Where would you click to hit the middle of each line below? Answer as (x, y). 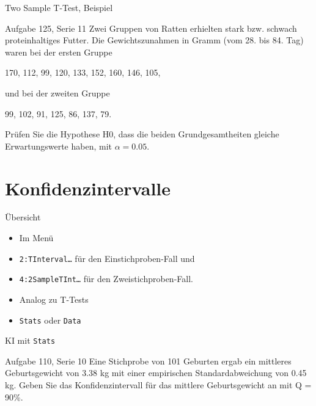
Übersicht (23, 217)
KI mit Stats (30, 340)
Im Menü (36, 238)
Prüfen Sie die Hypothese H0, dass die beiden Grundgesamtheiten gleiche (142, 134)
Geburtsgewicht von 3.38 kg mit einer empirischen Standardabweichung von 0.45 (156, 373)
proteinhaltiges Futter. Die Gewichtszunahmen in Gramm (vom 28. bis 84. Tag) (154, 40)
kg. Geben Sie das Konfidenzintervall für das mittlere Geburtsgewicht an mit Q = (158, 385)
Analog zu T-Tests (54, 299)
